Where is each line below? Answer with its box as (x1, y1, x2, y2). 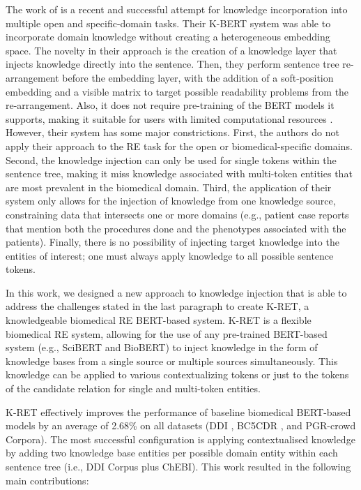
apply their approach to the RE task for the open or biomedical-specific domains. (6, 138, 353, 153)
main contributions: (6, 473, 89, 487)
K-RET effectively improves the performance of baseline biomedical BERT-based (6, 404, 351, 419)
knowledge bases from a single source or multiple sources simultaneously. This (6, 353, 338, 368)
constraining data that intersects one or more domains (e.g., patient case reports (6, 207, 349, 221)
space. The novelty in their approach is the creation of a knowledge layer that (6, 43, 337, 57)
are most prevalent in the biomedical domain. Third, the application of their (6, 179, 332, 194)
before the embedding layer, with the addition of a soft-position (62, 70, 334, 84)
